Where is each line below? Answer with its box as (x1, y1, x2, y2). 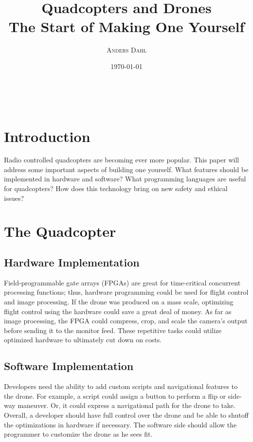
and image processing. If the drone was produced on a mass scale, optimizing (4, 296, 234, 306)
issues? (4, 193, 24, 203)
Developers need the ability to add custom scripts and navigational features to (4, 381, 238, 391)
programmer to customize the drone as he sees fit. (4, 429, 153, 439)
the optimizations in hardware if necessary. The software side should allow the (4, 419, 237, 429)
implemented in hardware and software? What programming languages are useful (4, 174, 246, 184)
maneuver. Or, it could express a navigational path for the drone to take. (18, 400, 235, 410)
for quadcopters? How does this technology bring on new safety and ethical (4, 183, 228, 193)
